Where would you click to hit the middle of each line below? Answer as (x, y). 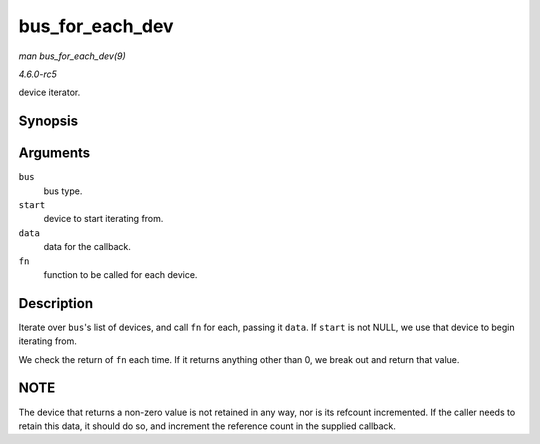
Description (56, 303)
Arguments (54, 153)
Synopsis (48, 121)
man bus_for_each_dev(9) (72, 56)
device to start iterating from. (103, 219)
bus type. (63, 191)
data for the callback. (87, 247)
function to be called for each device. (120, 274)
